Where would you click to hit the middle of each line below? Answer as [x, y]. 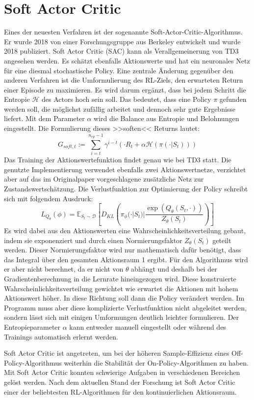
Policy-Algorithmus [33, 362]
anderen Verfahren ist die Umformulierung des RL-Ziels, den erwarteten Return [124, 80]
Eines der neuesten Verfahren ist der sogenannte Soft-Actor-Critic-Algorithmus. [123, 32]
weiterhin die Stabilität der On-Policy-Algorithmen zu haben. [156, 362]
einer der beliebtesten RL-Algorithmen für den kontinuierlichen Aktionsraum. [120, 391]
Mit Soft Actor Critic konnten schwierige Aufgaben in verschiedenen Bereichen [122, 372]
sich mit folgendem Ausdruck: [49, 198]
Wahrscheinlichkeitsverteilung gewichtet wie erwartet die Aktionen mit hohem [121, 288]
